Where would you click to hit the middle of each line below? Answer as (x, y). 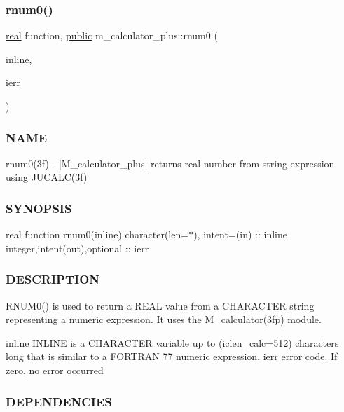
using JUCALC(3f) (47, 177)
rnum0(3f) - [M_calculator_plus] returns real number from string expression (170, 163)
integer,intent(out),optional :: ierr (77, 248)
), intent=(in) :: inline (240, 234)
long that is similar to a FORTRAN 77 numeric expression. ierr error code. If (172, 356)
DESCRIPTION (53, 279)
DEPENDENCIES (59, 401)
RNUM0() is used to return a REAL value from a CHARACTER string (160, 305)
